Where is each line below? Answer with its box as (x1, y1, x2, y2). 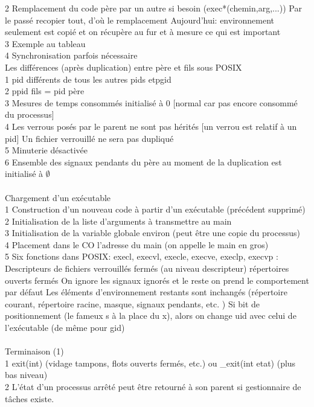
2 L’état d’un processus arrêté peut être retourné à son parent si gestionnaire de (5, 380, 301, 393)
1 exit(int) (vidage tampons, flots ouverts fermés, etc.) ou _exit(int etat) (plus (5, 356, 296, 369)
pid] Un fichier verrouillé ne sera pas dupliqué (5, 132, 174, 144)
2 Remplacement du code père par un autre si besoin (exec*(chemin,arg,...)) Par (5, 2, 302, 14)
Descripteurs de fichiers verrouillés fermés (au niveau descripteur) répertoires (5, 262, 289, 275)
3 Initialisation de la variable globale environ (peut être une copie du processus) (5, 226, 300, 239)
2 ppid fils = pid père (5, 85, 85, 97)
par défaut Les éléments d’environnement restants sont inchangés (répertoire (5, 286, 287, 298)
